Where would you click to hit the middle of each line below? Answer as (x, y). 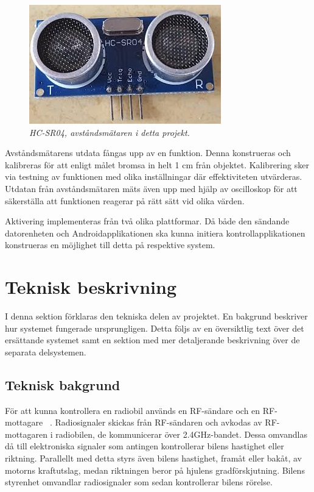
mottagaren (26, 434)
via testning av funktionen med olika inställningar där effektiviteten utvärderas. (154, 176)
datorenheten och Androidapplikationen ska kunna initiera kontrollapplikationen (155, 233)
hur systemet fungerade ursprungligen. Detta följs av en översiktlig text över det (155, 328)
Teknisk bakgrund (63, 384)
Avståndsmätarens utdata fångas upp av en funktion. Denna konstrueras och (148, 153)
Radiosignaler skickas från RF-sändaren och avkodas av (159, 422)
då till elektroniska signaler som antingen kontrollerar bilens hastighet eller (145, 446)
